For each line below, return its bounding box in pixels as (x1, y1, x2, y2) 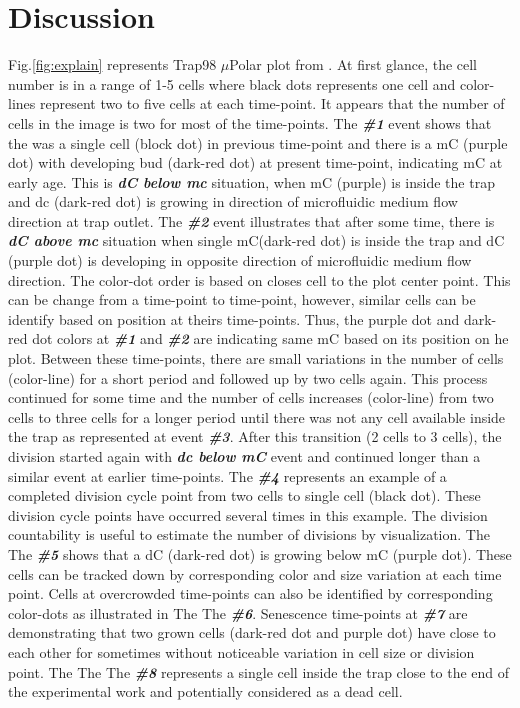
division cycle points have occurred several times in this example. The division (8, 504, 488, 525)
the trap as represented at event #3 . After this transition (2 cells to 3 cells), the (8, 426, 502, 447)
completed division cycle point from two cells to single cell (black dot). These (8, 485, 481, 506)
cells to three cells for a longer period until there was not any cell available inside (8, 406, 506, 427)
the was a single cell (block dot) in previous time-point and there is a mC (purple (8, 132, 508, 153)
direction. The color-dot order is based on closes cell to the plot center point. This (8, 269, 511, 290)
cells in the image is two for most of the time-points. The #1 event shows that (8, 112, 492, 133)
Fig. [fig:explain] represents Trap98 (8, 54, 217, 75)
